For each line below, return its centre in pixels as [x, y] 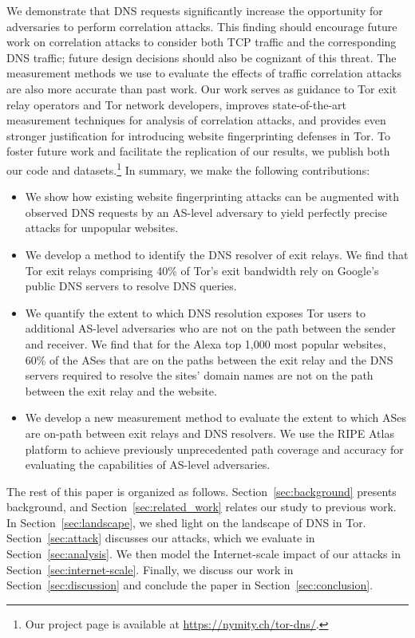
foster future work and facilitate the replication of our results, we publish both [198, 151]
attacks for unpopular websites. [102, 228]
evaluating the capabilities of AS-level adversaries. [148, 465]
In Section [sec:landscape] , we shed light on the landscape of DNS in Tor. [186, 522]
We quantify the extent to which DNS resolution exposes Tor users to [195, 312]
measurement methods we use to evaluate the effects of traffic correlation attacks [204, 73]
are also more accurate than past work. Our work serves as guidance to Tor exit [202, 88]
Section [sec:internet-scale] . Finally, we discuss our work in [150, 569]
